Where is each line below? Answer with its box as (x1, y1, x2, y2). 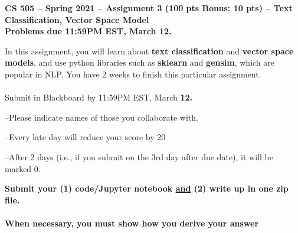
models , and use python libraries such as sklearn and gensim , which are (5, 56, 274, 69)
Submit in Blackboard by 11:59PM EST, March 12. (5, 91, 193, 103)
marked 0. (5, 162, 41, 174)
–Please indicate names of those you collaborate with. (5, 111, 198, 123)
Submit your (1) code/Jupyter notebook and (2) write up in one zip (5, 182, 289, 195)
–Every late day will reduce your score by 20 (5, 131, 166, 143)
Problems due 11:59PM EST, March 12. (5, 25, 172, 37)
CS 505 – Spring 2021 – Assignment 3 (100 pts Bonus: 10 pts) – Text (5, 2, 293, 14)
